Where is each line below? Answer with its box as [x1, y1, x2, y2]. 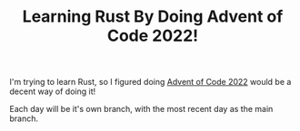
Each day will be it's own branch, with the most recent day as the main [9, 104, 274, 115]
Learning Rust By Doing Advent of [22, 6, 284, 27]
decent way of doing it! [9, 86, 96, 97]
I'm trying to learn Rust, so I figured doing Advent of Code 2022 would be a [9, 77, 292, 88]
